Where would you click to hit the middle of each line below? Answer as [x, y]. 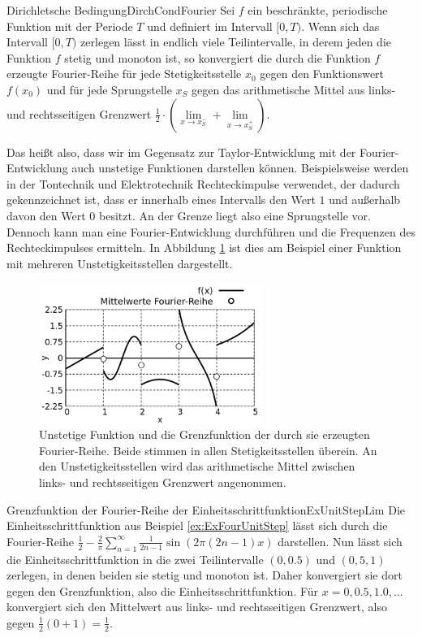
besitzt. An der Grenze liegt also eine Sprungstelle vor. [235, 215]
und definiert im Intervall [210, 26]
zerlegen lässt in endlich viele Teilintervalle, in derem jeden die [236, 42]
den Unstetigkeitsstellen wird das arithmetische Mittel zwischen [197, 466]
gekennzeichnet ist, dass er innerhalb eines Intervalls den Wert [161, 200]
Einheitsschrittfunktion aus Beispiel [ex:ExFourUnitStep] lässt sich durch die [197, 525]
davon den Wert [46, 215]
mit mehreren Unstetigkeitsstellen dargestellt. [120, 263]
